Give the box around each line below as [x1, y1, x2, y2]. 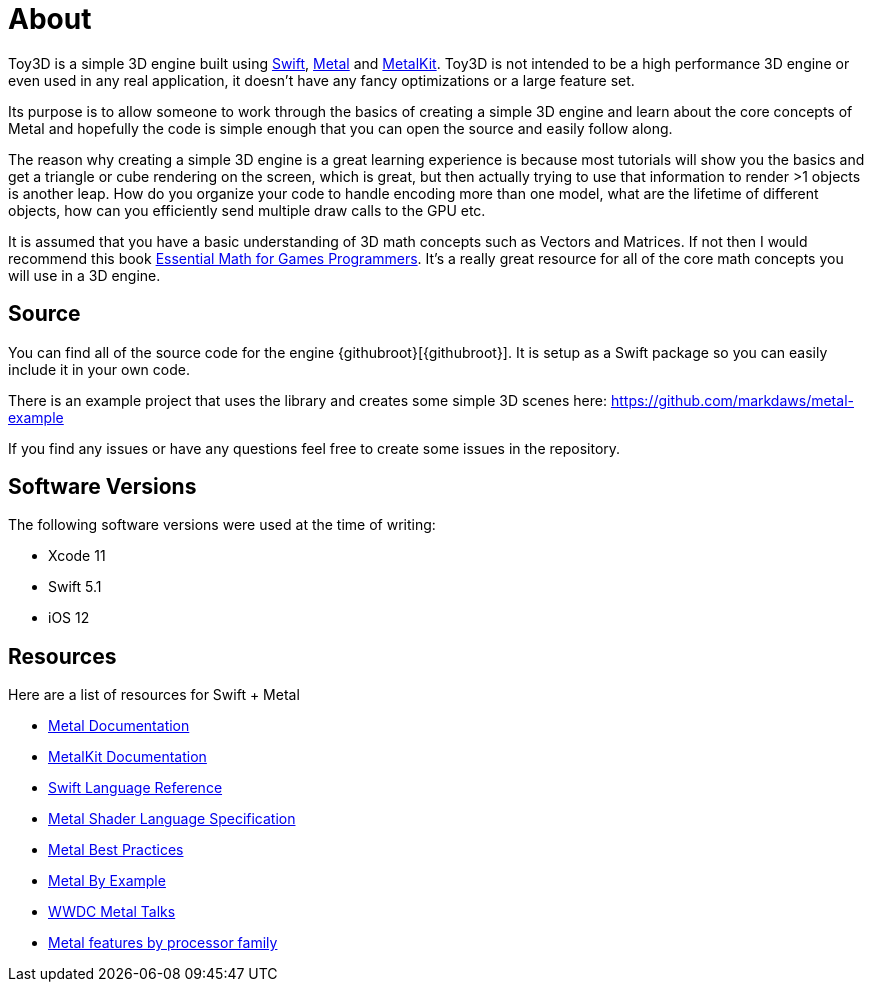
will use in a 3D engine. [8, 266, 161, 284]
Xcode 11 [48, 547, 106, 565]
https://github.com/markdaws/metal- [610, 391, 854, 409]
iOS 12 [48, 609, 90, 627]
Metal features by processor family [48, 934, 278, 952]
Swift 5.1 [48, 578, 102, 596]
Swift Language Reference [48, 779, 223, 797]
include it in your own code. [8, 360, 190, 378]
